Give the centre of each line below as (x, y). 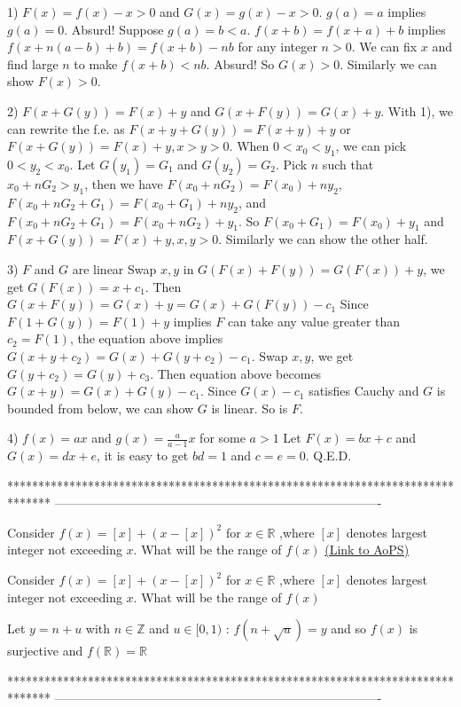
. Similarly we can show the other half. (323, 239)
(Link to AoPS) (367, 550)
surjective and (45, 651)
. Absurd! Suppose (114, 29)
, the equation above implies (146, 338)
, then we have (124, 183)
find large (33, 63)
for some (223, 438)
